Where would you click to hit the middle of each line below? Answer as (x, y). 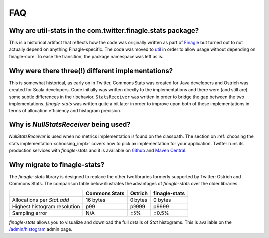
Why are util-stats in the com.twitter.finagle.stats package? (104, 31)
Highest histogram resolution (46, 206)
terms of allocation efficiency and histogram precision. (65, 111)
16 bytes (95, 200)
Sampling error (30, 213)
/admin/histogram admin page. (41, 229)
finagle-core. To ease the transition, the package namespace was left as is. (86, 56)
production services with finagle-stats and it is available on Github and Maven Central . (98, 150)
